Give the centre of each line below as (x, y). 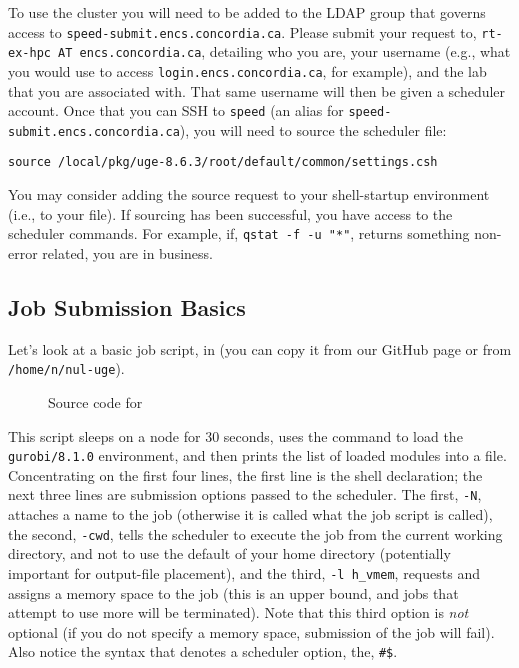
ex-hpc (29, 53)
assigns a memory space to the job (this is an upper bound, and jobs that (233, 592)
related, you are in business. (127, 252)
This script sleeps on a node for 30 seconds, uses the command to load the (235, 435)
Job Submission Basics (127, 306)
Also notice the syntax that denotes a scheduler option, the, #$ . (203, 651)
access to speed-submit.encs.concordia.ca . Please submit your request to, (242, 31)
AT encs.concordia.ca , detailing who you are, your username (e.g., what (284, 51)
